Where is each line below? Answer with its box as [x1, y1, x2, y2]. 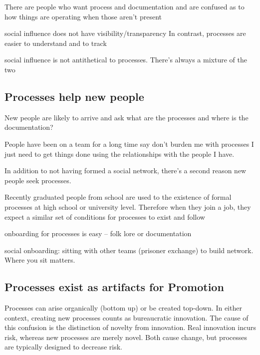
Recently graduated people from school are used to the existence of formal [4, 192, 232, 202]
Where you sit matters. [4, 255, 75, 265]
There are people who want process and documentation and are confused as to [4, 1, 245, 11]
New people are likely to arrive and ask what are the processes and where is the [4, 112, 249, 122]
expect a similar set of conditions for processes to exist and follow [4, 211, 205, 222]
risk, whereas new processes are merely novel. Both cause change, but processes [4, 332, 247, 342]
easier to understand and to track [4, 37, 107, 48]
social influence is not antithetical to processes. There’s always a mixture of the [4, 54, 247, 65]
